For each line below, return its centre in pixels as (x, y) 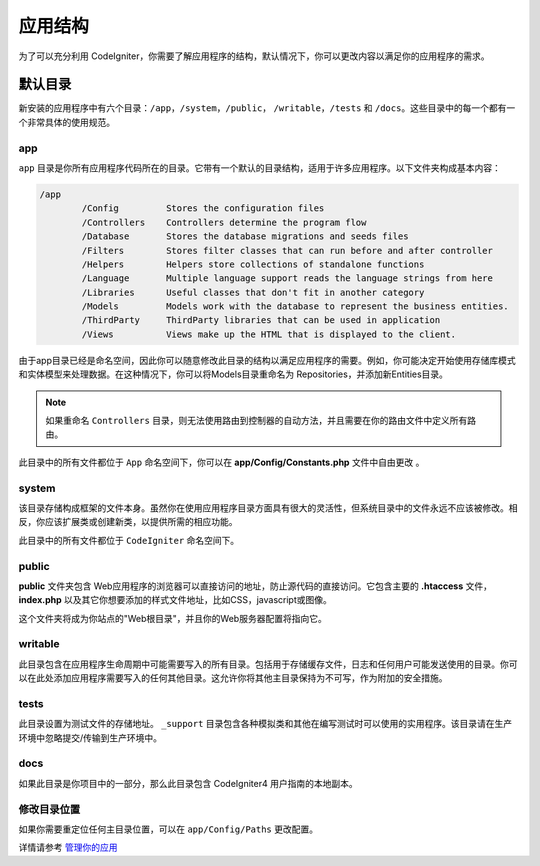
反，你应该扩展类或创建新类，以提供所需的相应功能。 (128, 522)
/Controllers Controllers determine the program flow (224, 222)
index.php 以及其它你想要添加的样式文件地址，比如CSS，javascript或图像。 (175, 600)
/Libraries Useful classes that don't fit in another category (253, 292)
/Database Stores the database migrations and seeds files (245, 236)
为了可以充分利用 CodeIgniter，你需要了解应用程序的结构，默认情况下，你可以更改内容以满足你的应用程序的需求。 (254, 56)
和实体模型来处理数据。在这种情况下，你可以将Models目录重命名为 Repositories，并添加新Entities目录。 (233, 374)
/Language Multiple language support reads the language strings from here (287, 278)
